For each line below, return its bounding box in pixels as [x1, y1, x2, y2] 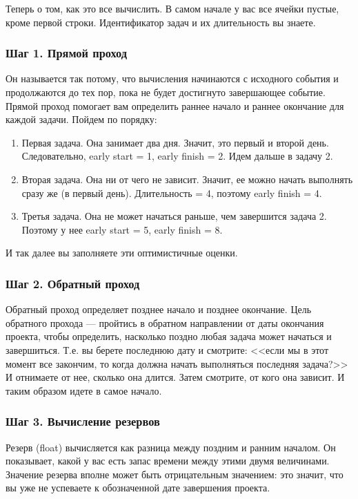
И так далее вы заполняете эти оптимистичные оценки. [6, 245, 238, 260]
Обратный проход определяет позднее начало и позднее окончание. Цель [6, 302, 312, 317]
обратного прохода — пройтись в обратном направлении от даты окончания [6, 315, 324, 330]
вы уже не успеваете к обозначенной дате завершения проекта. [6, 480, 270, 495]
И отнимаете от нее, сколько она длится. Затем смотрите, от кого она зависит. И [6, 370, 345, 384]
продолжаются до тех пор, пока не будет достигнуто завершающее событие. [6, 85, 326, 99]
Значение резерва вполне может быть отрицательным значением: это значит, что [6, 467, 344, 481]
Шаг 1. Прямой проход [6, 44, 128, 62]
